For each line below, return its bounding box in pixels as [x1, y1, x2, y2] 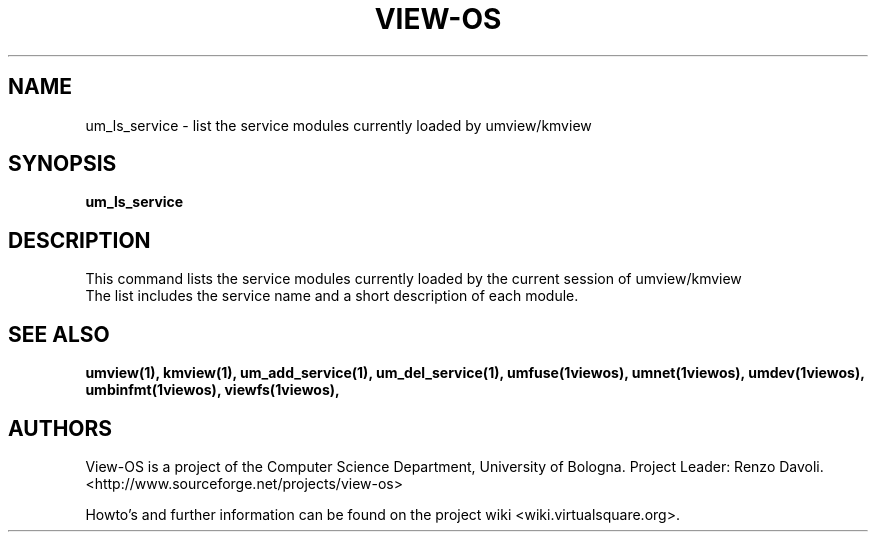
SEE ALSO [8, 321, 110, 347]
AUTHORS [8, 415, 113, 441]
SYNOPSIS [8, 151, 117, 177]
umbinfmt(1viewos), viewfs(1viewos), [85, 381, 340, 399]
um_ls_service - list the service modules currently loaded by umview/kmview [85, 116, 592, 134]
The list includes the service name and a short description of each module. [85, 287, 579, 305]
